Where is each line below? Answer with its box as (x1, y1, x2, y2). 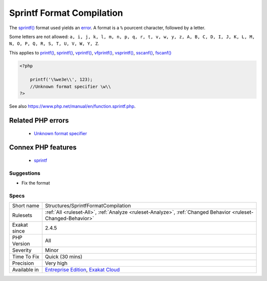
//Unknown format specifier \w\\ (30, 84, 111, 89)
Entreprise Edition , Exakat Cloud (45, 266, 120, 273)
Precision (12, 260, 34, 267)
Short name (12, 202, 40, 209)
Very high (45, 260, 68, 267)
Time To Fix (12, 253, 40, 260)
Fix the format (21, 180, 50, 186)
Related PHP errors (9, 116, 69, 125)
